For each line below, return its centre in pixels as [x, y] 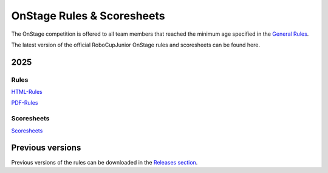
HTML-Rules [27, 92]
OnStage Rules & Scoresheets [88, 16]
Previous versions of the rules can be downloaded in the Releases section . [104, 162]
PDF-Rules [25, 103]
